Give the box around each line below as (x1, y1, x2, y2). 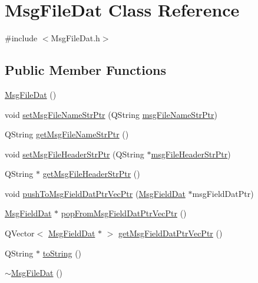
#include (5, 32, 38, 44)
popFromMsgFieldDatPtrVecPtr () (61, 207, 187, 219)
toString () (42, 246, 82, 259)
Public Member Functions (5, 61, 166, 79)
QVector (5, 227, 35, 239)
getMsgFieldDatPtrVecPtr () (118, 227, 223, 239)
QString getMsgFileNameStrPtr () (5, 128, 129, 140)
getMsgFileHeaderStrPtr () (42, 167, 140, 180)
